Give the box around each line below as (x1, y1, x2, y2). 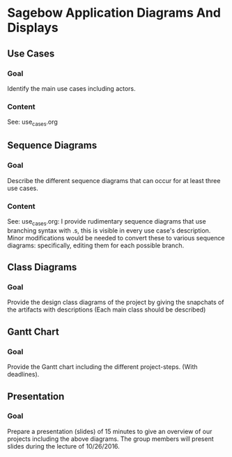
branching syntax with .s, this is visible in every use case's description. (7, 226, 211, 235)
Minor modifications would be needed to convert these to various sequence (7, 233, 225, 242)
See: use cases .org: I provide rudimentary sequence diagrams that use (7, 217, 207, 227)
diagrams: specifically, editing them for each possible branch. (7, 241, 185, 249)
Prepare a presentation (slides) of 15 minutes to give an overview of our (7, 427, 212, 435)
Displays (7, 20, 59, 36)
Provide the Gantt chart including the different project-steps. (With (7, 363, 198, 371)
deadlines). (7, 370, 40, 379)
